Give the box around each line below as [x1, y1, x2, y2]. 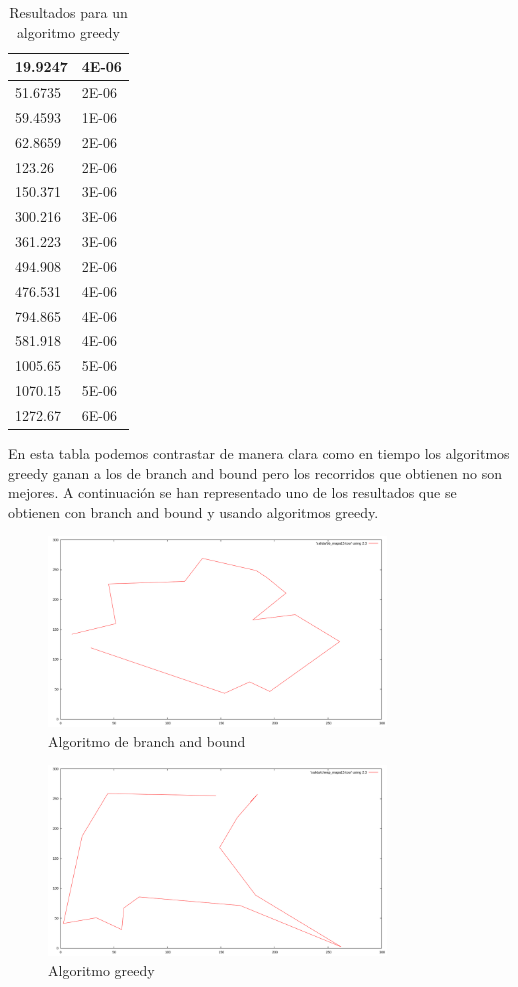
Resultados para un [9, 2, 128, 22]
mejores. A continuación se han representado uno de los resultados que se [8, 482, 457, 503]
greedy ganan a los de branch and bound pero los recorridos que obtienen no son [8, 462, 503, 483]
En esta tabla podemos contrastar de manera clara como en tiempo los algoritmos [8, 443, 510, 464]
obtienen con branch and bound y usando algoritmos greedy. [8, 501, 379, 522]
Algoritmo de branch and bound [48, 730, 246, 751]
